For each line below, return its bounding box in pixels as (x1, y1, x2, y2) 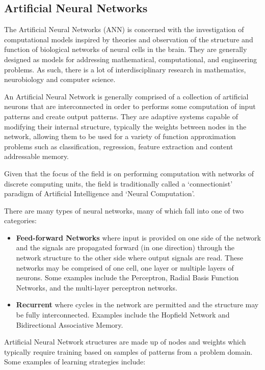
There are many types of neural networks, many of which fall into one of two (4, 205, 244, 216)
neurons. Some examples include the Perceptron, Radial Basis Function (16, 272, 239, 283)
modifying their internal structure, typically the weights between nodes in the (4, 121, 247, 131)
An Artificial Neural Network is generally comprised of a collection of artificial (4, 91, 249, 101)
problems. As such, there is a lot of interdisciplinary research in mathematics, (4, 64, 246, 74)
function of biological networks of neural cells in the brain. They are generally (4, 44, 247, 55)
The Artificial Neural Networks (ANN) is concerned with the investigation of (4, 24, 244, 35)
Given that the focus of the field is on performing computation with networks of (4, 168, 254, 178)
